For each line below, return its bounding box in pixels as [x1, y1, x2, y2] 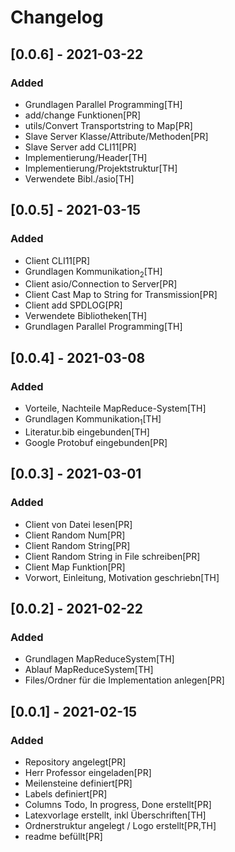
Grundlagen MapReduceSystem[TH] [24, 653, 175, 665]
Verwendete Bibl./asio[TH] [24, 172, 135, 185]
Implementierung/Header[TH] [24, 151, 148, 163]
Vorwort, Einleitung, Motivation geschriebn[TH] [24, 571, 220, 583]
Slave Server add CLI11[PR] [24, 141, 137, 153]
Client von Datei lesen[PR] [24, 518, 133, 530]
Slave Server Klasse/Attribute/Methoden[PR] [24, 130, 209, 142]
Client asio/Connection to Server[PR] [24, 278, 178, 290]
